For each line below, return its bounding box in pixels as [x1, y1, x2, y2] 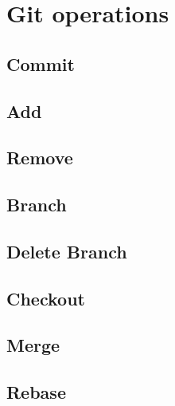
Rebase [6, 380, 66, 404]
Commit [6, 51, 75, 76]
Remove [6, 145, 73, 170]
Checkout [6, 286, 85, 310]
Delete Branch [6, 238, 127, 263]
